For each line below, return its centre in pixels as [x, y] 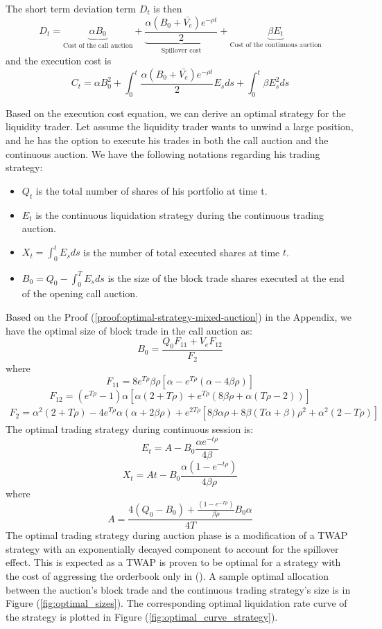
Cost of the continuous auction [276, 45]
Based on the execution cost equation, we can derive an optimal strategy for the [176, 113]
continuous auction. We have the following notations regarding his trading [163, 153]
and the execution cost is [59, 61]
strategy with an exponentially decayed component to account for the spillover [172, 548]
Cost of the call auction [98, 46]
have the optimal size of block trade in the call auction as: [129, 330]
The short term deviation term [71, 8]
